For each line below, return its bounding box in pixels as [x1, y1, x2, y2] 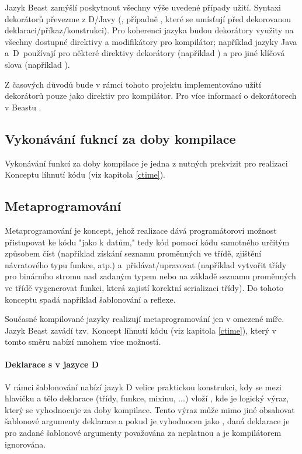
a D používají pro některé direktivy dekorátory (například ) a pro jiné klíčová [5, 47, 285, 59]
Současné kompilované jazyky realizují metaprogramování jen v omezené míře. [5, 313, 284, 325]
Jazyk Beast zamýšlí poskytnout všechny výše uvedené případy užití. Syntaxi [5, 1, 281, 13]
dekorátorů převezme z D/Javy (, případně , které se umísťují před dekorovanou [5, 12, 291, 25]
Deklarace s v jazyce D [5, 358, 99, 370]
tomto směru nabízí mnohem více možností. [5, 335, 161, 348]
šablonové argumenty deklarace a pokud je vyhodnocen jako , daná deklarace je [5, 415, 290, 427]
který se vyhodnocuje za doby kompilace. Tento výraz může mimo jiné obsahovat [5, 403, 295, 415]
